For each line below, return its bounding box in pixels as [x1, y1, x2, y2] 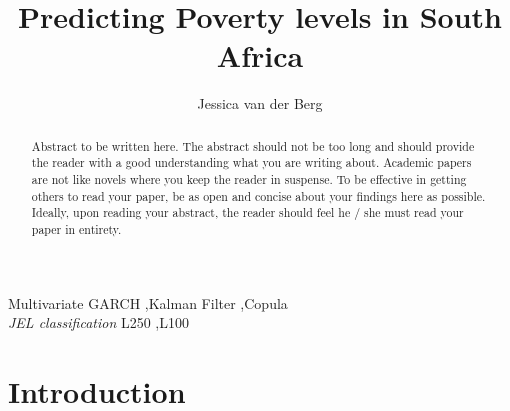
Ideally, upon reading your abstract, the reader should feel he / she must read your [31, 204, 464, 221]
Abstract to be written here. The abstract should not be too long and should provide [31, 137, 475, 154]
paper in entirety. [31, 220, 122, 237]
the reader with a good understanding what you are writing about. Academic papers [31, 154, 472, 171]
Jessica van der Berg [197, 93, 323, 114]
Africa [216, 35, 304, 76]
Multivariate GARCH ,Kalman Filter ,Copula [8, 292, 288, 313]
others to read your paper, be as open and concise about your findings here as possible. [31, 187, 486, 204]
